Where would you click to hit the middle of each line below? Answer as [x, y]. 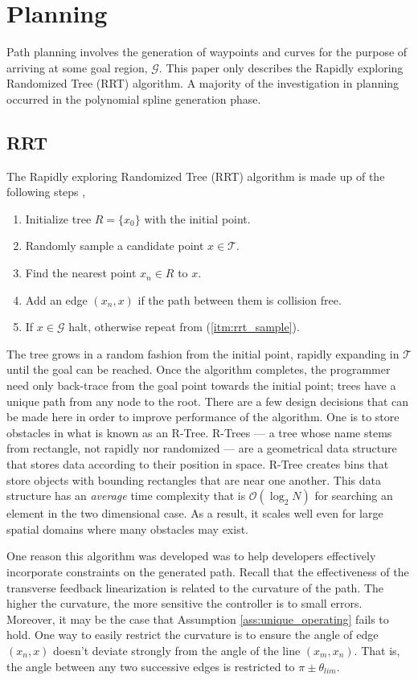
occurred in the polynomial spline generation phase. [134, 98]
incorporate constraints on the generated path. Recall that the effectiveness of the [208, 571]
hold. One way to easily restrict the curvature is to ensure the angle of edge [193, 635]
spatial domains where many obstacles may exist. [127, 528]
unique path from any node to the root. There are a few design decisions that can [208, 401]
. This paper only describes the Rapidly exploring [281, 67]
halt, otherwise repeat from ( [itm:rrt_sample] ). [184, 327]
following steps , [46, 192]
